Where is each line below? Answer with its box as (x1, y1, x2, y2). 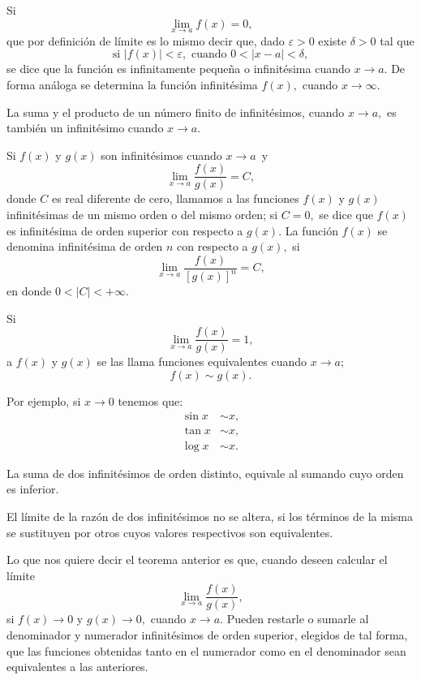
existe (318, 32, 347, 49)
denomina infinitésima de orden (6, 238, 163, 255)
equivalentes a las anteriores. (6, 658, 148, 675)
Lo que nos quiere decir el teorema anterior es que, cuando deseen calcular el (6, 551, 388, 568)
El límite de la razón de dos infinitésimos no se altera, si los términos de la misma (6, 507, 413, 524)
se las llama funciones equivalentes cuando (97, 353, 307, 370)
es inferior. (6, 480, 59, 497)
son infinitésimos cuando (101, 146, 222, 163)
